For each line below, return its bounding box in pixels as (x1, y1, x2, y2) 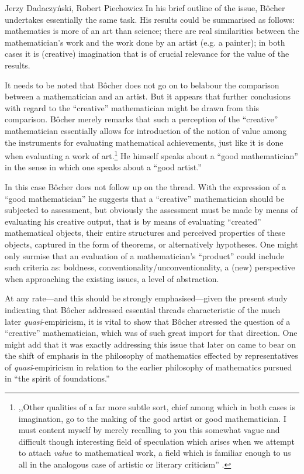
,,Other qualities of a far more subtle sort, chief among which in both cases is (18, 401, 295, 413)
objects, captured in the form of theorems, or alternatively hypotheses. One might (5, 238, 298, 250)
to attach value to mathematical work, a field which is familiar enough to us (18, 446, 291, 459)
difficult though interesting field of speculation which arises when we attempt (18, 435, 295, 447)
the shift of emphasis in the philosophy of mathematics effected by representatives (5, 349, 298, 362)
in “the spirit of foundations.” (5, 372, 110, 384)
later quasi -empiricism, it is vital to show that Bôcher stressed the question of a (5, 315, 291, 327)
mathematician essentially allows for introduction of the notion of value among (5, 124, 287, 136)
